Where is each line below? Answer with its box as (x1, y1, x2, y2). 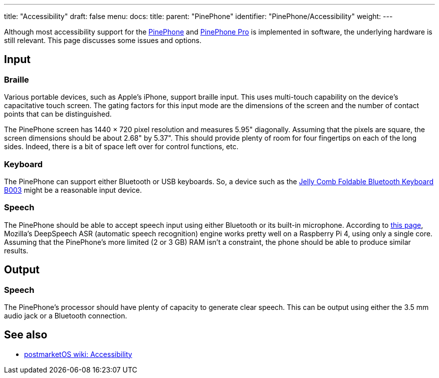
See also (4, 328, 48, 341)
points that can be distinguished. (4, 110, 112, 119)
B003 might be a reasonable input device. (4, 185, 142, 194)
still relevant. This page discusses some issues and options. (4, 36, 201, 45)
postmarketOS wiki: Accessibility (24, 349, 132, 358)
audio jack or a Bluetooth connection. (4, 311, 127, 320)
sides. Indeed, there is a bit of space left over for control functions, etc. (4, 142, 239, 151)
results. (4, 246, 29, 255)
